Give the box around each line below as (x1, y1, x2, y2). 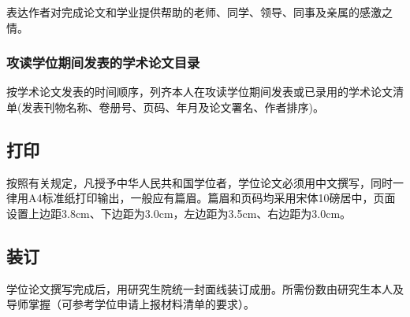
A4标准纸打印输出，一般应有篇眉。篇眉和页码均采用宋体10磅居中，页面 (28, 190, 396, 206)
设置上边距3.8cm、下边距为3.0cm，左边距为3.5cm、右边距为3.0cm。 (6, 205, 352, 221)
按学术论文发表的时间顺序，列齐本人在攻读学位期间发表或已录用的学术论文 (6, 83, 393, 100)
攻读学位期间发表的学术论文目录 (6, 53, 200, 72)
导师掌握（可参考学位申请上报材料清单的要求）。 (6, 296, 255, 312)
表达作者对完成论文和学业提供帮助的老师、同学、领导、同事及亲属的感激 (6, 4, 382, 20)
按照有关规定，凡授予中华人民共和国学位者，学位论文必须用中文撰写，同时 (6, 174, 393, 190)
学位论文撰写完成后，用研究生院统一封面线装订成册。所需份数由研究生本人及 (6, 280, 404, 297)
